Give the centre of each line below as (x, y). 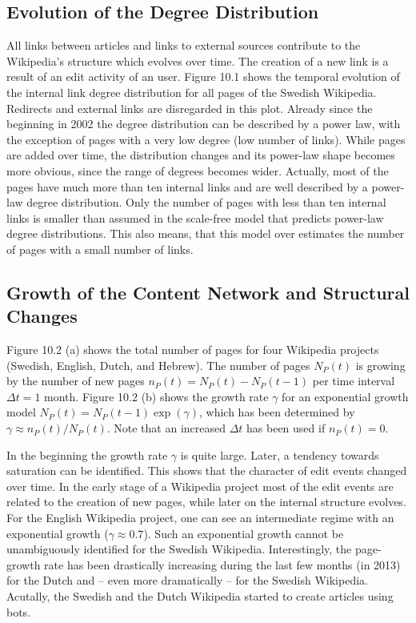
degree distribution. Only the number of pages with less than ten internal (206, 202)
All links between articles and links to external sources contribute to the (184, 45)
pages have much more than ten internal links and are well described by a (187, 186)
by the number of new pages (76, 381)
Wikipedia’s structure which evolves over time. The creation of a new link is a (198, 60)
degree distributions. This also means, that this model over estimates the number (206, 233)
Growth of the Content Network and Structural (208, 292)
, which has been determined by (277, 412)
